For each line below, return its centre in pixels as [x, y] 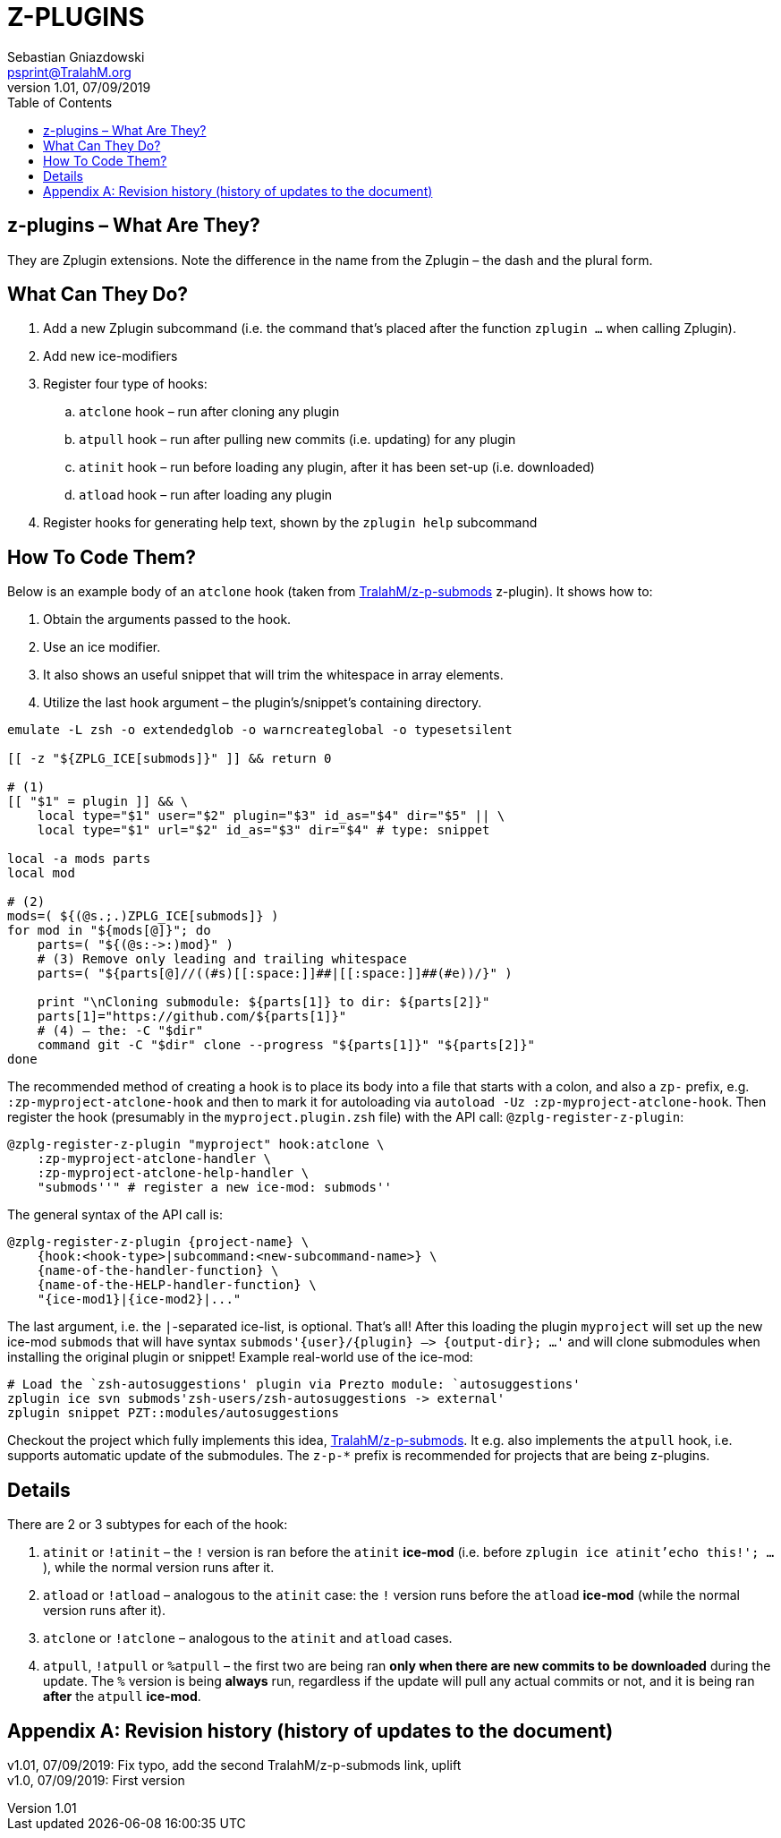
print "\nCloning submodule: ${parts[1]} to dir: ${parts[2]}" [263, 1002]
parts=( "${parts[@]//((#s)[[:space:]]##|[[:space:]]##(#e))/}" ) [275, 974]
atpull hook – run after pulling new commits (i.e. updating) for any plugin [297, 440]
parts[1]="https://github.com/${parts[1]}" [192, 1017]
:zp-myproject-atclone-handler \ [154, 1159]
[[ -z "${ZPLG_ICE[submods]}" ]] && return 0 [170, 759]
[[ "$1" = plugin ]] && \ [98, 802]
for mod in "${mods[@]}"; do [109, 931]
